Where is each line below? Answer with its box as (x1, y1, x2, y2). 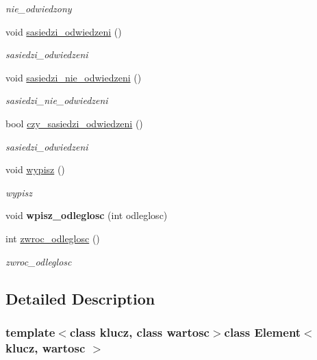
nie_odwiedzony (5, 1, 72, 15)
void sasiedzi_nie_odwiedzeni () (5, 70, 142, 84)
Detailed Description (5, 287, 155, 309)
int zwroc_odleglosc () (5, 231, 100, 245)
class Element (224, 323, 301, 340)
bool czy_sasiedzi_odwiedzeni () (5, 116, 143, 130)
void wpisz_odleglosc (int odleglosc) (5, 208, 168, 222)
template (5, 323, 55, 340)
